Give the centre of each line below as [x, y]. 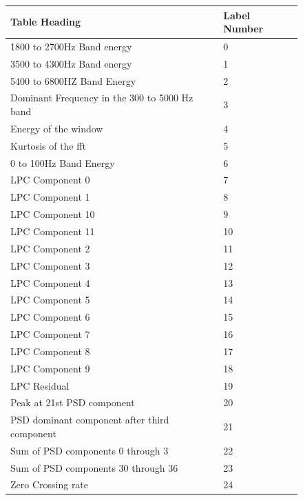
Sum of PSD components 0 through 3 [90, 450]
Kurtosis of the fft [48, 145]
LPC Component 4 [50, 282]
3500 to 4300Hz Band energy [71, 63]
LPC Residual [40, 385]
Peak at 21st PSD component [73, 402]
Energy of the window [57, 128]
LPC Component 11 [53, 231]
